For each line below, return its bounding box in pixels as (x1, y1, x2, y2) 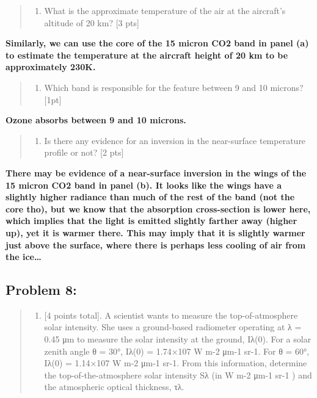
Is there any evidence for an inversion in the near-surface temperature (44, 134, 306, 147)
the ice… (5, 250, 42, 263)
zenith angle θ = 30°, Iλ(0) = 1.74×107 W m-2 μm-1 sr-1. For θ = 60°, (44, 344, 310, 357)
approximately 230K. (5, 60, 96, 73)
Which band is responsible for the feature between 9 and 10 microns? (44, 81, 304, 93)
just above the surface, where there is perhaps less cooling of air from (5, 238, 306, 251)
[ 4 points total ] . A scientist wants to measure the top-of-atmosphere (44, 308, 298, 321)
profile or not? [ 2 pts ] (44, 146, 124, 159)
